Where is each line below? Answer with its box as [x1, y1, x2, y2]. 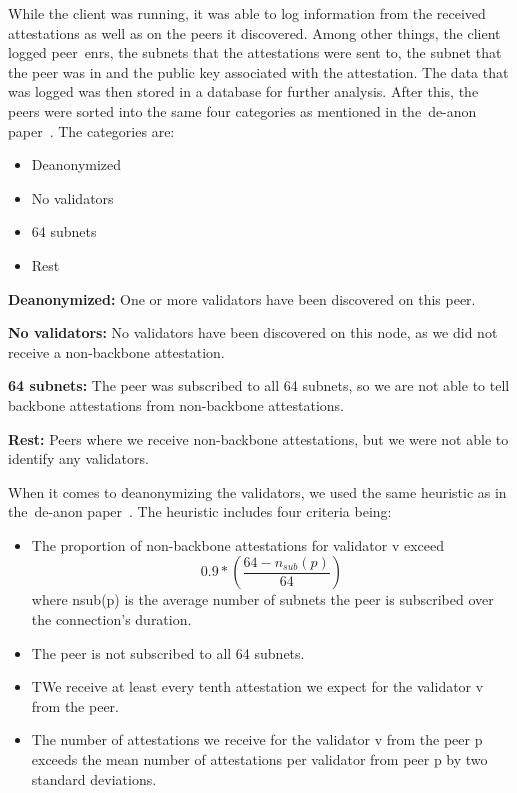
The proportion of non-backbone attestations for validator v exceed [31, 534, 444, 555]
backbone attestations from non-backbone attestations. [8, 394, 344, 415]
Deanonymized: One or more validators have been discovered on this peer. [8, 288, 476, 309]
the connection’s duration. [31, 609, 192, 630]
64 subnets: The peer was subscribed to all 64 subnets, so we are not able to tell [8, 375, 510, 396]
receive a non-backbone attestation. [8, 341, 225, 362]
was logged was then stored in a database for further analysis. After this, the [8, 81, 479, 102]
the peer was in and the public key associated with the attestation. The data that [8, 61, 509, 82]
